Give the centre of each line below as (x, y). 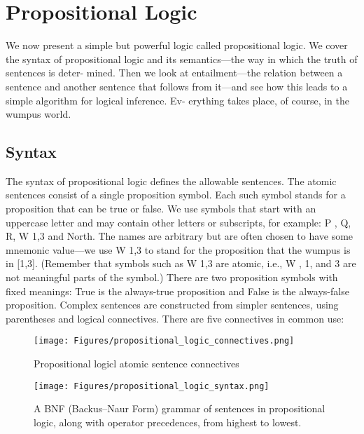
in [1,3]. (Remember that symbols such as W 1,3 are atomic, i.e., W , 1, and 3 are (181, 263)
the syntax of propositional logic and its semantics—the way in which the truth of (182, 59)
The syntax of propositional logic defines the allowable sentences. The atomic (171, 181)
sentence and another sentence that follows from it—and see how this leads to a (177, 86)
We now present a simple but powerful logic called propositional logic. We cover (177, 45)
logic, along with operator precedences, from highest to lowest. (168, 422)
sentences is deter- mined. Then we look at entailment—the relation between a (174, 73)
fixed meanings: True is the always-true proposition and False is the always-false (177, 291)
